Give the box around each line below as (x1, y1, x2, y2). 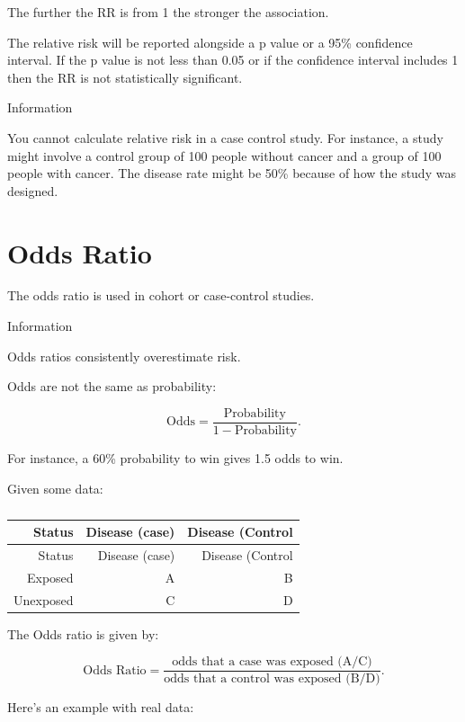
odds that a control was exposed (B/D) (164, 673, 380, 686)
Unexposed (13, 590, 74, 609)
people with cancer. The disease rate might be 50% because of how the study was (7, 164, 456, 183)
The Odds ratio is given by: (7, 624, 159, 643)
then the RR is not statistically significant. (7, 67, 243, 86)
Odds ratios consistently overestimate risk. (7, 346, 241, 365)
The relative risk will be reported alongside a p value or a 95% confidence (7, 32, 413, 51)
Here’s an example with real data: (7, 698, 194, 717)
